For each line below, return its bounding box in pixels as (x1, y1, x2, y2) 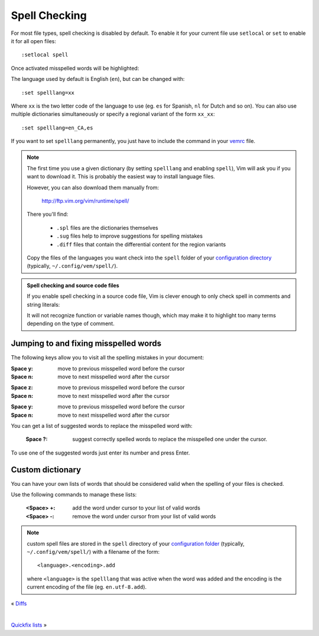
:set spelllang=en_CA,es (21, 124, 93, 131)
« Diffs (11, 600, 27, 607)
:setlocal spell (21, 51, 69, 59)
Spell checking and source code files (27, 281, 119, 289)
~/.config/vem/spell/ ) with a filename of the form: (27, 548, 160, 555)
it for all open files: (11, 37, 56, 44)
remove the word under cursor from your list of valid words (72, 512, 216, 520)
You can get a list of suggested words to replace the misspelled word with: (11, 422, 193, 429)
